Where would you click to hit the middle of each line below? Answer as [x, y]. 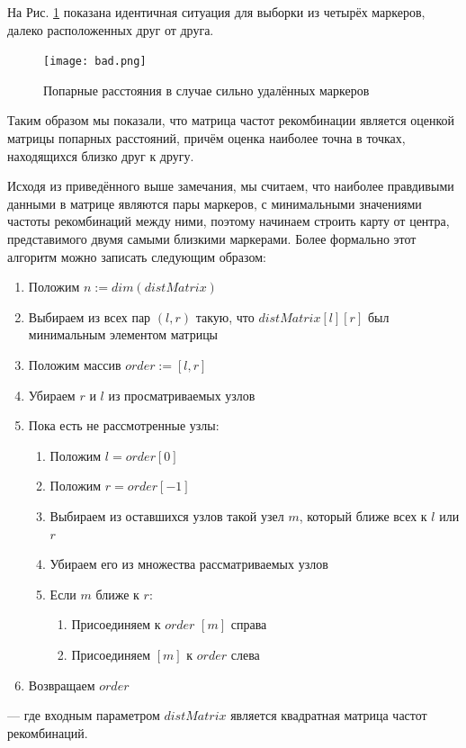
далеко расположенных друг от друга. [111, 29]
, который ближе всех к [363, 515]
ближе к [117, 594]
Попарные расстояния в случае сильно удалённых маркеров [206, 90]
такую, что [225, 316]
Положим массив [75, 364]
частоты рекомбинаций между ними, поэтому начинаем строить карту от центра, [229, 221]
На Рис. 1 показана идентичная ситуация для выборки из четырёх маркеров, [216, 12]
